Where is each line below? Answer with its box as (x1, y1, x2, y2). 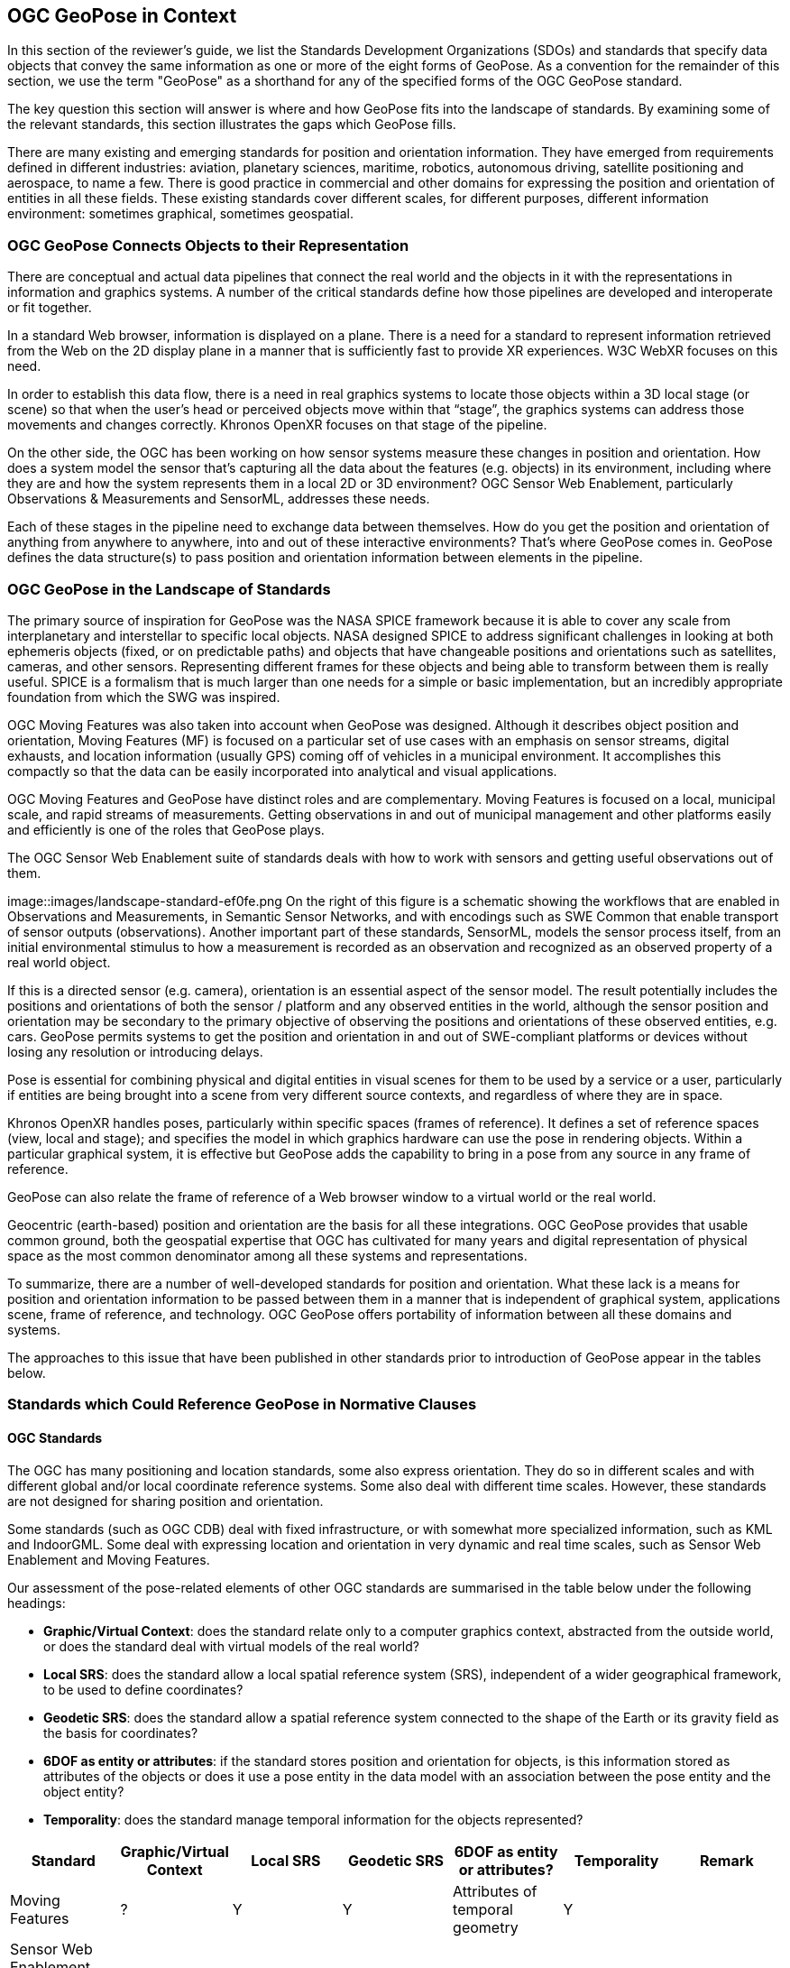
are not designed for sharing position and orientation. (7, 1492, 324, 1509)
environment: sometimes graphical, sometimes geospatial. (7, 206, 354, 222)
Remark (700, 1851, 754, 1870)
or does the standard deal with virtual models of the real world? (43, 1638, 419, 1654)
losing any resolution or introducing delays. (7, 1043, 263, 1059)
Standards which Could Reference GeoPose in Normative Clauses (7, 1395, 477, 1414)
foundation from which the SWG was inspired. (7, 688, 280, 705)
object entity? (43, 1783, 124, 1799)
